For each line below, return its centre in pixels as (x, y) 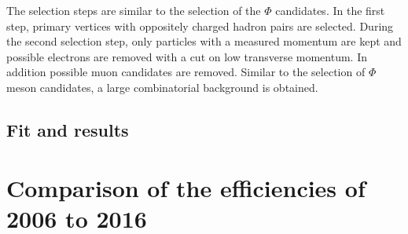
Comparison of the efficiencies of (186, 187)
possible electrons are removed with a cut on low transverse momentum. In (187, 56)
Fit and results (68, 129)
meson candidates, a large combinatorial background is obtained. (162, 87)
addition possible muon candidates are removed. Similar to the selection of (186, 72)
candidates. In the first (330, 10)
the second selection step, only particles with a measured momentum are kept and (204, 41)
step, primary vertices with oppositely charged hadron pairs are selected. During (200, 26)
